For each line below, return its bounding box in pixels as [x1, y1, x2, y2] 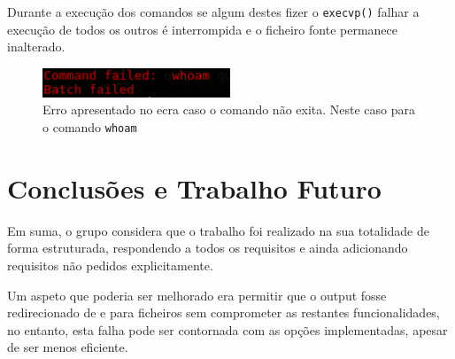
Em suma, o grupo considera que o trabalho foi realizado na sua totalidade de [7, 221, 429, 239]
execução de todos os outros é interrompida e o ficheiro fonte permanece [7, 20, 397, 38]
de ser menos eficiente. [7, 338, 128, 356]
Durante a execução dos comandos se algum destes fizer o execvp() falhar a [7, 3, 420, 20]
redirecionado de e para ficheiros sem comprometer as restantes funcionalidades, [7, 303, 440, 322]
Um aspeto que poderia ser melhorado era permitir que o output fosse [7, 285, 387, 304]
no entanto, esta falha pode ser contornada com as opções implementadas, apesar [7, 320, 448, 339]
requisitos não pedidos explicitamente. [7, 256, 213, 275]
